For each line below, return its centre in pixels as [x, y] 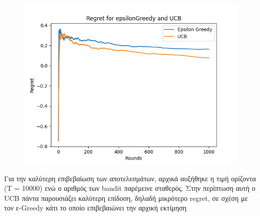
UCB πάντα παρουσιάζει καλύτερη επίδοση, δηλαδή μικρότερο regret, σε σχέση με [126, 198]
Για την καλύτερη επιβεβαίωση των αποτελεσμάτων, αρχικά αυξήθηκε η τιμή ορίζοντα [130, 178]
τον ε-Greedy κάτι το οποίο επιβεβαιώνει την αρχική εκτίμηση [95, 208]
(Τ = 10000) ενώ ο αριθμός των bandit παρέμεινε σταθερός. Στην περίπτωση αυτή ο [130, 188]
